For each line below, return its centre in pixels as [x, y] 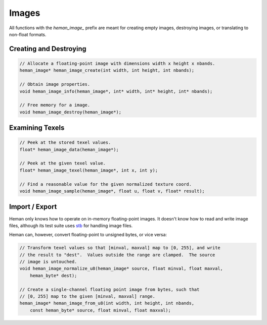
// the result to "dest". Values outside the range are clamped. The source [117, 255]
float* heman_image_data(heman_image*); [69, 149]
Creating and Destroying [48, 49]
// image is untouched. [48, 262]
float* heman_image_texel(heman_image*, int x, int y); [89, 170]
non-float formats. [28, 34]
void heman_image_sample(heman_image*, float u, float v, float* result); [112, 191]
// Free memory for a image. [55, 105]
